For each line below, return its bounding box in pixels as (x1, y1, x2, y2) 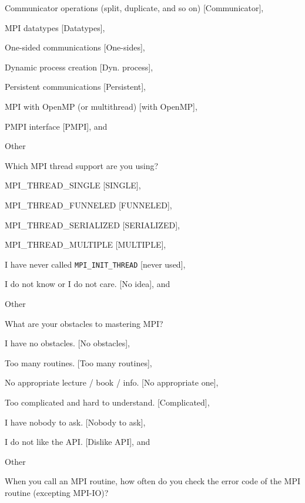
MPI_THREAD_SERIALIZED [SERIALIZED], (5, 218, 180, 231)
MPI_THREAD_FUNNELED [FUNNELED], (5, 198, 172, 211)
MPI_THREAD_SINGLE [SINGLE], (5, 179, 141, 191)
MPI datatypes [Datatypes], (5, 21, 105, 33)
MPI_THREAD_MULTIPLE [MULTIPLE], (5, 238, 166, 251)
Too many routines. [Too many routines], (5, 356, 152, 369)
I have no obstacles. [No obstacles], (5, 337, 130, 349)
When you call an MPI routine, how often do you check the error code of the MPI (5, 475, 300, 487)
